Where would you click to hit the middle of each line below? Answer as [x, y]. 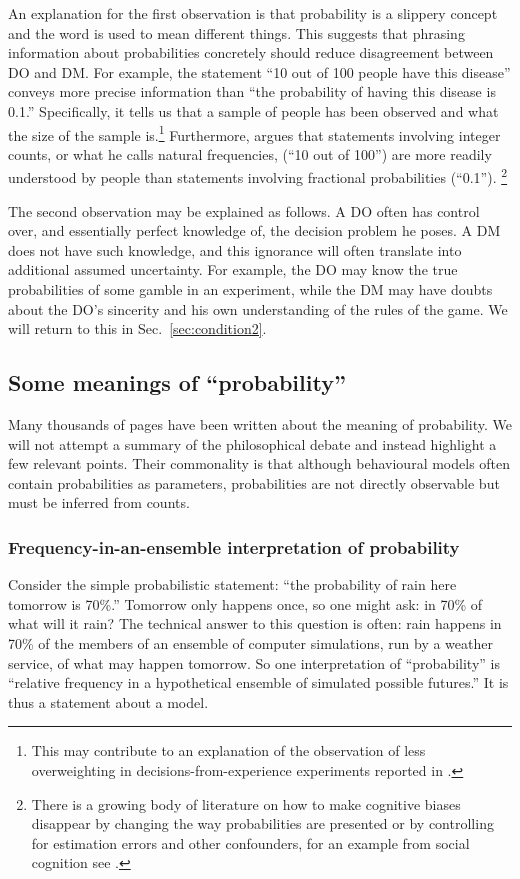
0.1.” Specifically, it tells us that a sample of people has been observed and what [253, 110]
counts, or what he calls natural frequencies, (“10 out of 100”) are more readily [250, 153]
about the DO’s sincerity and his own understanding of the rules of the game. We [258, 308]
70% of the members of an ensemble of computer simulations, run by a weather [250, 642]
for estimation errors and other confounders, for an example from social [250, 842]
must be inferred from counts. [99, 502]
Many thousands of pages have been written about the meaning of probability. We [260, 424]
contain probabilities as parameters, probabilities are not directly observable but [254, 482]
